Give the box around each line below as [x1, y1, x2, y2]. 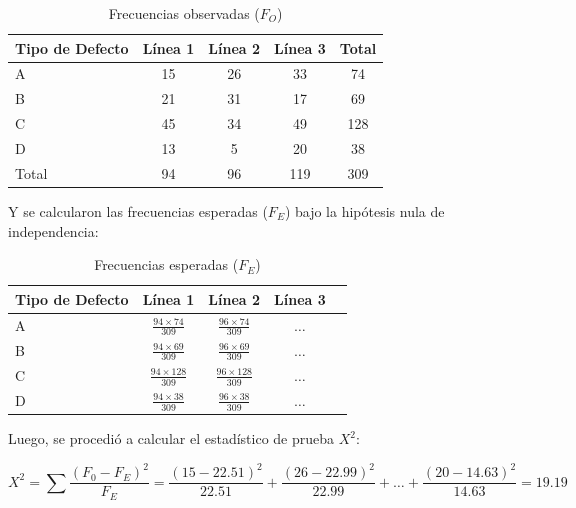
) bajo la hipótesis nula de [284, 200, 445, 221]
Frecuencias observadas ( [108, 3, 260, 23]
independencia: [8, 220, 99, 241]
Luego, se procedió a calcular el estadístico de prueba [8, 428, 335, 449]
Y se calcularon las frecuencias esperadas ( [8, 200, 268, 221]
